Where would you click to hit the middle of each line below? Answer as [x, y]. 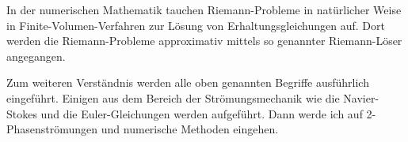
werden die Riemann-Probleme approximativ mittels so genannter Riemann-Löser [204, 41]
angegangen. [36, 56]
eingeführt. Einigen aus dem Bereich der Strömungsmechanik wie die [173, 97]
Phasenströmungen [52, 129]
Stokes [22, 113]
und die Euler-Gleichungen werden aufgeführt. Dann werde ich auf [202, 113]
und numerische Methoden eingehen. [190, 129]
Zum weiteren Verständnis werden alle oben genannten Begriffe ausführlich [188, 82]
